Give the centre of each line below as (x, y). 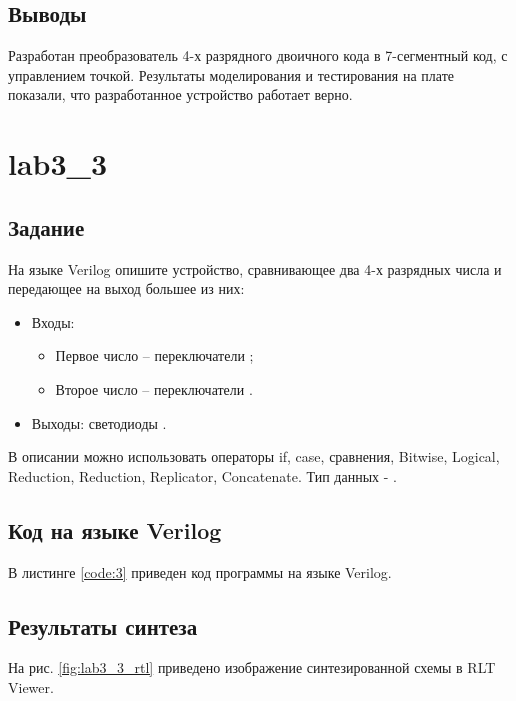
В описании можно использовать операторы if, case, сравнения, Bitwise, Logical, (254, 456)
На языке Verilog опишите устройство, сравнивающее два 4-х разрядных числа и (255, 268)
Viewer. (31, 686)
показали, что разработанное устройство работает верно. (180, 94)
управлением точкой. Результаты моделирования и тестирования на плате (231, 74)
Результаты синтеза (103, 625)
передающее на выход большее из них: (126, 288)
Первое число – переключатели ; (154, 355)
